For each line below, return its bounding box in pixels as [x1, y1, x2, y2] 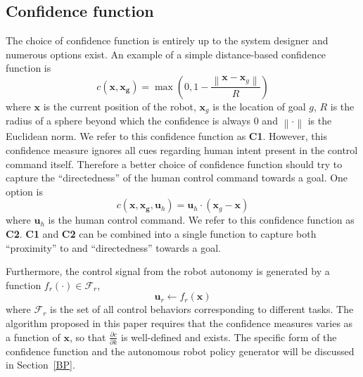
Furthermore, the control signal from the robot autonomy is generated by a [6, 264, 330, 279]
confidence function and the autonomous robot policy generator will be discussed [6, 343, 355, 358]
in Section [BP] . [6, 357, 75, 372]
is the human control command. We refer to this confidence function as [48, 212, 355, 227]
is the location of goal [212, 98, 306, 113]
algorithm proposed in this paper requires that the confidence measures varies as [6, 315, 353, 330]
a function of [6, 329, 60, 344]
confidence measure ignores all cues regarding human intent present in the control [6, 143, 358, 158]
